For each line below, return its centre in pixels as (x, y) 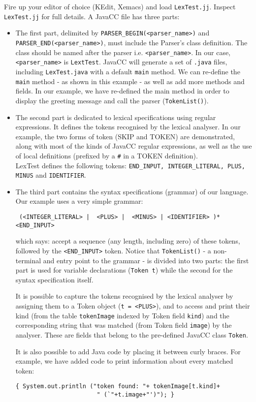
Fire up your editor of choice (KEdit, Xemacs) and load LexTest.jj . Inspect (120, 6)
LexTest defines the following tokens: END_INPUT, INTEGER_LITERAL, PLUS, (130, 165)
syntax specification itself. (54, 279)
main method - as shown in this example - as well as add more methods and (130, 81)
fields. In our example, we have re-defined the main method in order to (122, 91)
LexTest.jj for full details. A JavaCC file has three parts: (92, 16)
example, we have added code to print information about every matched (124, 361)
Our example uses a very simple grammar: (79, 201)
